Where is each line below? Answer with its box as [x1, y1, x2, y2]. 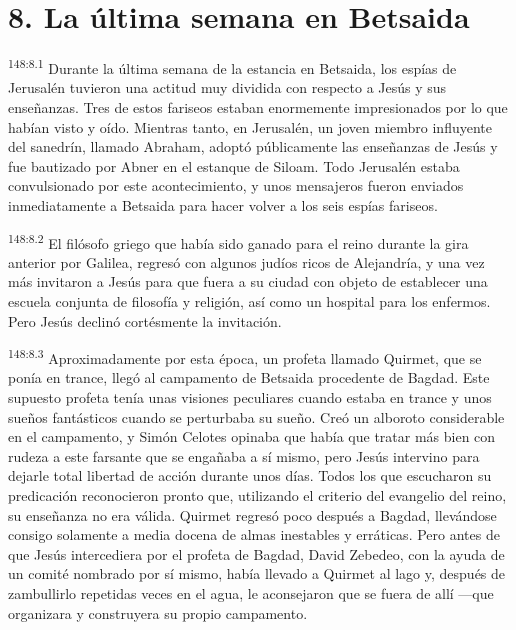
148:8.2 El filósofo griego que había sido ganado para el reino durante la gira [8, 229, 469, 253]
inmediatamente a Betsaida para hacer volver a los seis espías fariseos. [8, 194, 438, 215]
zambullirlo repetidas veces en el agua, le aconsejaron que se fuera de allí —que [8, 582, 494, 603]
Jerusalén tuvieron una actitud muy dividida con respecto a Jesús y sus [8, 77, 447, 98]
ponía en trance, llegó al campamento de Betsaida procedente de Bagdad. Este [8, 367, 490, 388]
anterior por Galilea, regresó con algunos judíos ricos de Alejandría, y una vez [8, 251, 485, 272]
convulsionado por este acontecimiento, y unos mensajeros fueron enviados [8, 175, 464, 196]
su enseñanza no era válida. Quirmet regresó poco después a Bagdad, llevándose [8, 504, 497, 525]
